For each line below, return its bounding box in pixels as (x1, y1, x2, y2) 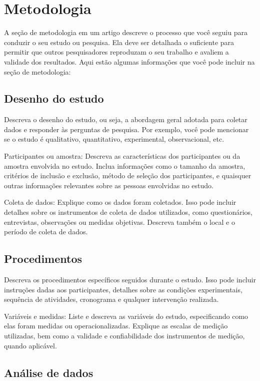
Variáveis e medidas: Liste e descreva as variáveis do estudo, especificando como (4, 310, 248, 321)
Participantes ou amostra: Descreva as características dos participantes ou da (4, 151, 240, 161)
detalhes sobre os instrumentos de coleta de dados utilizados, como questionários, (4, 207, 252, 217)
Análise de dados (4, 364, 93, 380)
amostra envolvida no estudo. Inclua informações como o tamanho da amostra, (4, 160, 245, 171)
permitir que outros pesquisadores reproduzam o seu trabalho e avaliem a (4, 47, 229, 57)
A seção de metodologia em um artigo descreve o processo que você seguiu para (4, 27, 247, 38)
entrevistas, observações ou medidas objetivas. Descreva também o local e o (4, 216, 235, 227)
